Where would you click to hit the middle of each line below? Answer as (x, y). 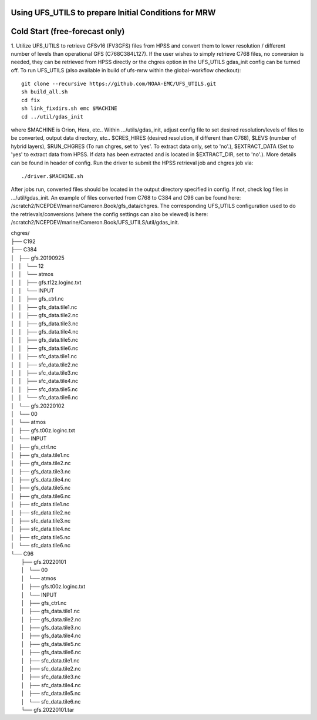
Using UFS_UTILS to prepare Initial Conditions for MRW (113, 13)
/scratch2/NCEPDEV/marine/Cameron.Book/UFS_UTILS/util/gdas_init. (95, 222)
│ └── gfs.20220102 (38, 406)
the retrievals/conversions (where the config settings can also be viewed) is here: (109, 214)
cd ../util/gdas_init (52, 117)
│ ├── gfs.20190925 (38, 258)
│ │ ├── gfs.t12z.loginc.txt (46, 282)
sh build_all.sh (45, 92)
